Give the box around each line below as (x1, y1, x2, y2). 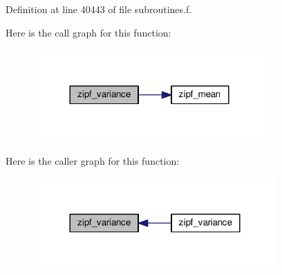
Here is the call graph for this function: (6, 25, 171, 39)
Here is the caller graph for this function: (6, 153, 180, 167)
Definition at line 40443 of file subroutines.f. (6, 2, 192, 16)
